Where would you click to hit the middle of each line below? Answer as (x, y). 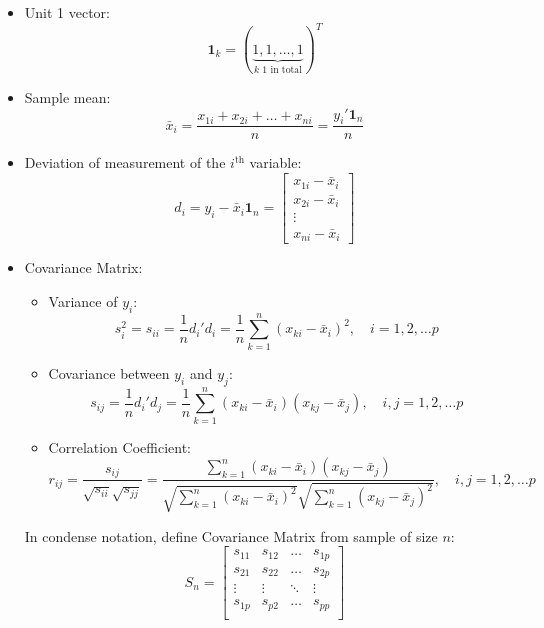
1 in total (282, 70)
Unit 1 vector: (67, 12)
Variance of (83, 300)
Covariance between (109, 372)
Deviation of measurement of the (125, 162)
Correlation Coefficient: (120, 446)
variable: (275, 162)
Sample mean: (67, 97)
